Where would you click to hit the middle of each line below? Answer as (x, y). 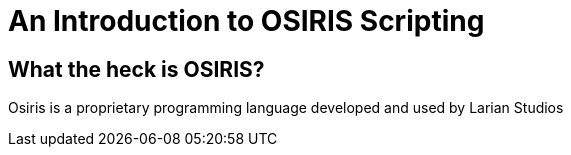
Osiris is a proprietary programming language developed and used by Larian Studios (286, 108)
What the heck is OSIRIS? (136, 69)
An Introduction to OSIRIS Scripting (246, 21)
